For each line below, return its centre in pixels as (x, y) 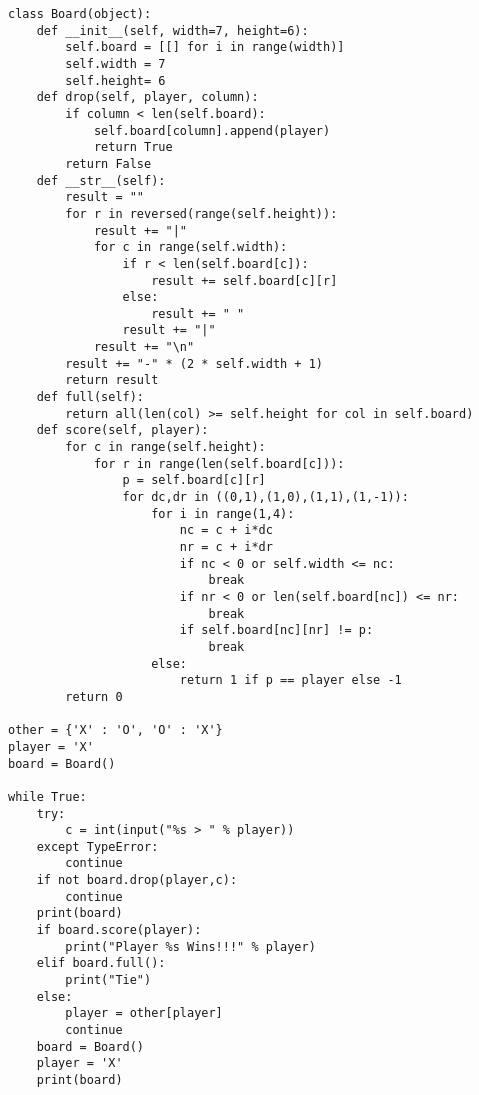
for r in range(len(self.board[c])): (219, 463)
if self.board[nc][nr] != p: (276, 630)
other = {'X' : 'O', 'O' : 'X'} (115, 730)
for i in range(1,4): (223, 513)
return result (112, 380)
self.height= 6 (115, 80)
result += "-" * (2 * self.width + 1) (194, 363)
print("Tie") (108, 980)
